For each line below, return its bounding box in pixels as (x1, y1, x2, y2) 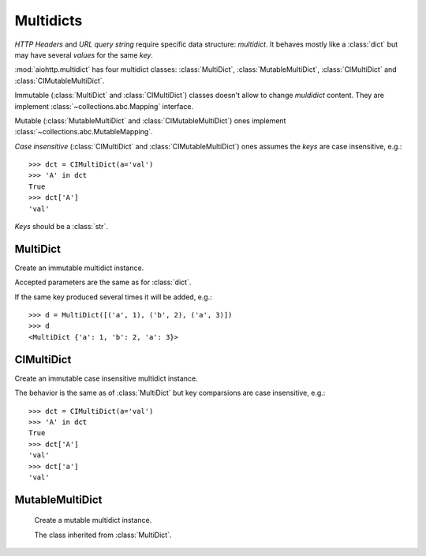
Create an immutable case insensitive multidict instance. (14, 374, 198, 383)
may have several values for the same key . (14, 50, 154, 59)
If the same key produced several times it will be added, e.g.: (14, 292, 212, 302)
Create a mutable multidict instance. (34, 516, 152, 525)
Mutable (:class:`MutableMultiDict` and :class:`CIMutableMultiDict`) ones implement (14, 115, 286, 126)
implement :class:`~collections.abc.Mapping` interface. (14, 101, 193, 111)
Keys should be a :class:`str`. (14, 222, 108, 231)
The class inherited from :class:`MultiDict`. (34, 530, 172, 539)
